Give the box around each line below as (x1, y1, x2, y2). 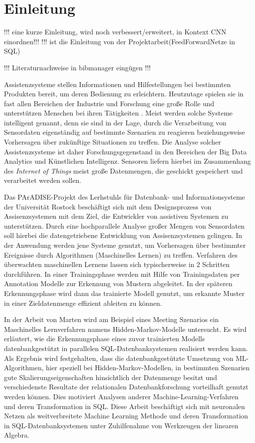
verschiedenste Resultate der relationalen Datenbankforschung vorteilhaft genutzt (4, 382, 249, 392)
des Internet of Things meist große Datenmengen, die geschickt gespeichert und (4, 165, 243, 176)
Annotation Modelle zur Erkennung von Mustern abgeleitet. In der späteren (4, 278, 232, 289)
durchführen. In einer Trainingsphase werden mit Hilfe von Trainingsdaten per (4, 268, 240, 279)
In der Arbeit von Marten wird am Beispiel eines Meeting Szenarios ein (4, 314, 219, 325)
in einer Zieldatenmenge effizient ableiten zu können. (4, 297, 162, 308)
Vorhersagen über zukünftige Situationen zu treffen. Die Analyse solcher (4, 137, 221, 147)
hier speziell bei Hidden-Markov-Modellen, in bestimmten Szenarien (46, 362, 250, 373)
